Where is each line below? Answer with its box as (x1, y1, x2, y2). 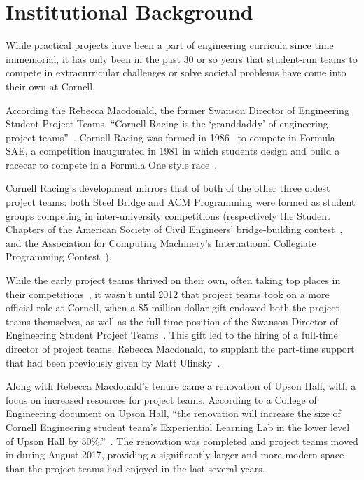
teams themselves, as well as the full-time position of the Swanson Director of (6, 313, 338, 328)
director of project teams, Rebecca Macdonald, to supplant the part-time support (6, 341, 355, 355)
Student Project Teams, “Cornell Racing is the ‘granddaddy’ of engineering (6, 116, 328, 131)
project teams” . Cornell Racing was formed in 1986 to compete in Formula (6, 129, 335, 144)
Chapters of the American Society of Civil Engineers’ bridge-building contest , (6, 222, 343, 237)
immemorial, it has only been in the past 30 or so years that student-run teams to (6, 51, 358, 66)
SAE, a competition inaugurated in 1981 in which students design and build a (6, 143, 340, 158)
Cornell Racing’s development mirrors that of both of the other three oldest (6, 181, 330, 195)
